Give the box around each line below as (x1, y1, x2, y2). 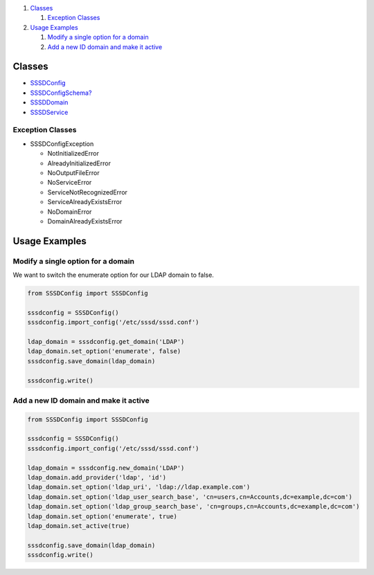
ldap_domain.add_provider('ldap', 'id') (27, 474, 166, 482)
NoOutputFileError (47, 168, 100, 176)
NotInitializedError (47, 149, 100, 158)
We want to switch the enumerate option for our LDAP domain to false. (12, 271, 214, 280)
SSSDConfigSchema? (30, 89, 92, 97)
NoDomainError (47, 208, 92, 216)
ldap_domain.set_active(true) (27, 522, 130, 529)
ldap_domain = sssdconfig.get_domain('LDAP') (27, 338, 185, 345)
